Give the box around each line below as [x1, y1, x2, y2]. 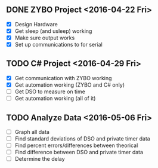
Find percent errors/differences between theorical [14, 142, 138, 149]
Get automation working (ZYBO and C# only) [14, 81, 125, 88]
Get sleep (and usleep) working [14, 27, 92, 35]
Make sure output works [14, 34, 75, 41]
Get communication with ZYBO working [14, 74, 112, 81]
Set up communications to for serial [14, 41, 103, 48]
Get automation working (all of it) [14, 95, 96, 102]
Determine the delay [14, 155, 65, 163]
